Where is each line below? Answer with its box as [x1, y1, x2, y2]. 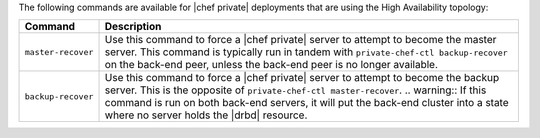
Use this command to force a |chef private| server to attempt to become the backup [104, 71, 500, 85]
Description [104, 20, 162, 34]
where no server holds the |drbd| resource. [104, 108, 308, 122]
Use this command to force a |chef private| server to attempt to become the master [104, 33, 497, 47]
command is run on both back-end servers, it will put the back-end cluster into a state [104, 96, 509, 110]
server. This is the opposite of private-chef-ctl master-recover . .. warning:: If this [104, 83, 487, 97]
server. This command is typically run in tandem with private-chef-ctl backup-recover [104, 45, 509, 59]
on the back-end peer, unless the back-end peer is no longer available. [104, 58, 439, 72]
